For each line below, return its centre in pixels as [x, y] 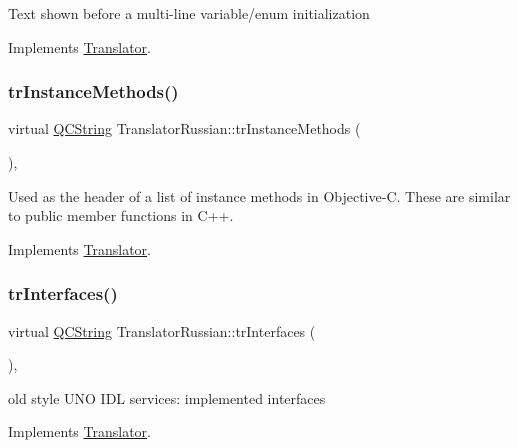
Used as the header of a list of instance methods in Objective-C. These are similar [259, 195]
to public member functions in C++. [121, 215]
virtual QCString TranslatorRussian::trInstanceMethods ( [184, 128]
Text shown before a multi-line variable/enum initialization [189, 13]
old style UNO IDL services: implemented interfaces [167, 397]
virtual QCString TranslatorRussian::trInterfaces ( [162, 330]
